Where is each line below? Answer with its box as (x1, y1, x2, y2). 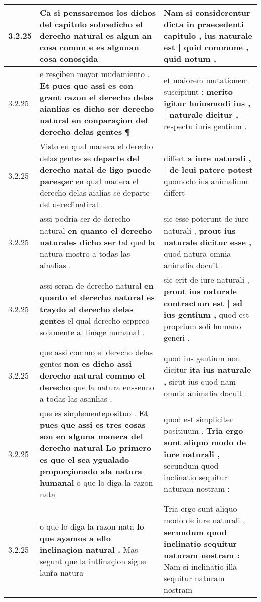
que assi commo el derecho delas (40, 346, 153, 358)
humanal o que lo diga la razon (40, 477, 153, 488)
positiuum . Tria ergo (164, 424, 243, 436)
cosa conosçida (40, 53, 98, 64)
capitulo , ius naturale (164, 30, 252, 41)
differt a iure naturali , (164, 152, 251, 164)
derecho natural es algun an (40, 30, 152, 41)
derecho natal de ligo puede (40, 164, 151, 175)
